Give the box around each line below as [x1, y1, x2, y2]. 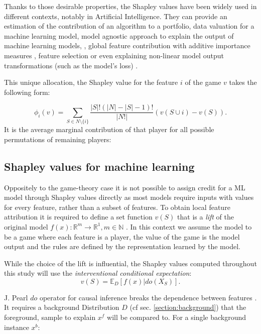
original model [4, 221, 48, 232]
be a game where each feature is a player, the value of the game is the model [4, 231, 240, 242]
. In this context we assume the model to [125, 221, 252, 232]
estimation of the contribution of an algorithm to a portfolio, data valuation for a [4, 21, 254, 31]
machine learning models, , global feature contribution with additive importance [4, 40, 250, 51]
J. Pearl [4, 292, 28, 302]
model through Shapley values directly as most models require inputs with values [4, 192, 254, 202]
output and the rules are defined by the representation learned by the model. [4, 241, 240, 252]
